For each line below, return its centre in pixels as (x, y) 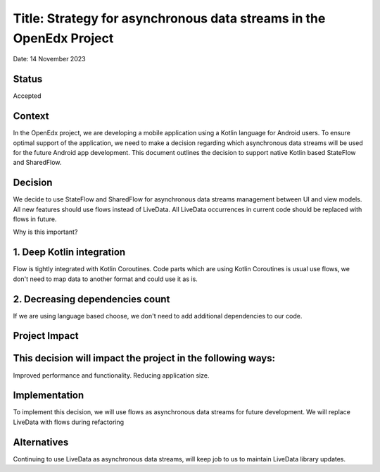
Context (31, 116)
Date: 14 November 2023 (49, 59)
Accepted (27, 96)
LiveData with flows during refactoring (69, 422)
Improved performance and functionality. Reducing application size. (111, 375)
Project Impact (46, 336)
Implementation (49, 396)
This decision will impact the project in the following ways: (144, 358)
